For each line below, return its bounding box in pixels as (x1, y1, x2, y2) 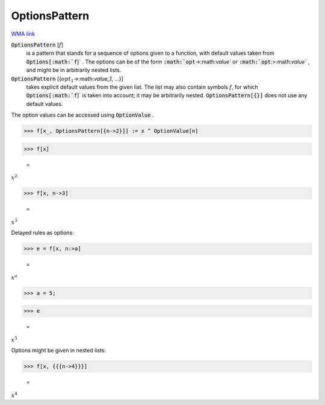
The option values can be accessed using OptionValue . (11, 112, 154, 119)
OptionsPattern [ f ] (11, 41, 64, 48)
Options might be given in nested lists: (11, 347, 107, 354)
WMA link (11, 30, 36, 37)
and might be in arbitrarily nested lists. (26, 66, 122, 74)
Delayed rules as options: (11, 229, 75, 237)
